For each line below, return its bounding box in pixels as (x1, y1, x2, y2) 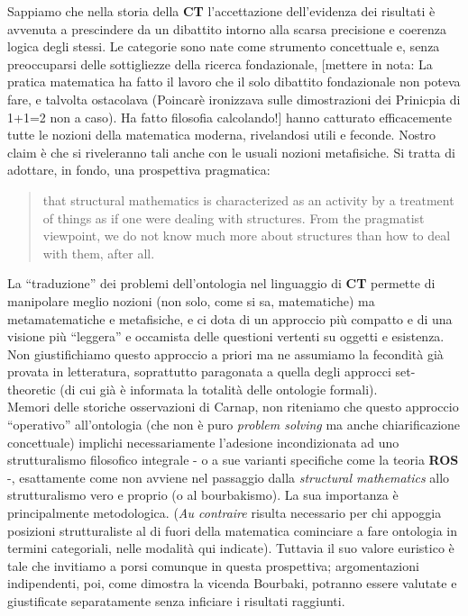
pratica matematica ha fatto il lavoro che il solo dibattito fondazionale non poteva (7, 72, 461, 91)
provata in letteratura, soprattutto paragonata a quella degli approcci (7, 362, 391, 381)
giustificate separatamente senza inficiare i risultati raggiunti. (7, 592, 345, 610)
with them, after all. (42, 243, 155, 262)
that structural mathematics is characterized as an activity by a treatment (42, 190, 454, 209)
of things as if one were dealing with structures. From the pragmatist (42, 208, 425, 227)
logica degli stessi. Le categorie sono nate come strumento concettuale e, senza (7, 37, 440, 56)
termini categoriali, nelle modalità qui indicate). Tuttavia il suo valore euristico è (7, 539, 454, 557)
